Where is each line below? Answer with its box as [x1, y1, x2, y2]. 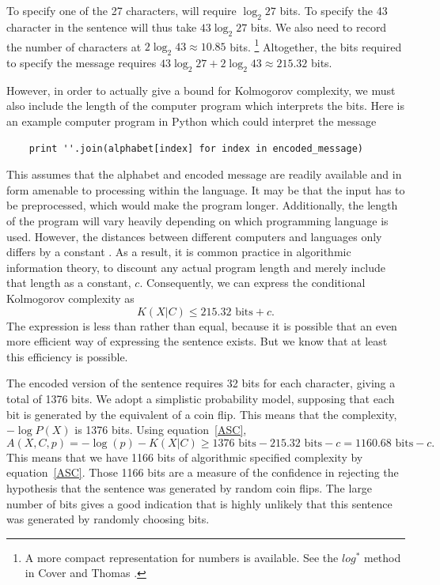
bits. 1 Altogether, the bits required [229, 36, 402, 55]
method [363, 549, 401, 565]
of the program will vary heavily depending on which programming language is [6, 213, 389, 228]
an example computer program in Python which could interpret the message [6, 113, 377, 130]
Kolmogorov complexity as [6, 289, 135, 306]
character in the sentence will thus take [6, 18, 197, 35]
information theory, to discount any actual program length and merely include [6, 259, 386, 275]
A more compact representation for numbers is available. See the [25, 549, 339, 565]
